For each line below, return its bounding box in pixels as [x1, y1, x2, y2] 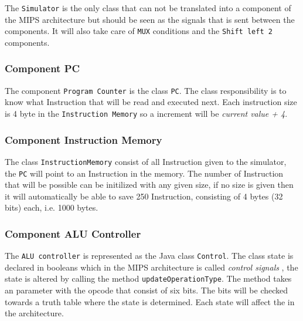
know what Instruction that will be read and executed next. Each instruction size [5, 96, 297, 108]
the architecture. [5, 307, 64, 319]
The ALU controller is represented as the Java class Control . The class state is [5, 249, 294, 262]
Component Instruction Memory [5, 132, 162, 147]
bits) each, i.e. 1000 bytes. [5, 201, 98, 214]
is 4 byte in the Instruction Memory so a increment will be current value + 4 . [5, 107, 288, 119]
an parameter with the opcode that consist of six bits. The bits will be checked [5, 284, 288, 296]
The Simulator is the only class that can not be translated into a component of [5, 2, 291, 13]
